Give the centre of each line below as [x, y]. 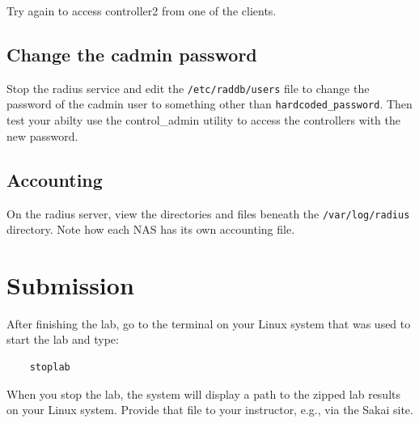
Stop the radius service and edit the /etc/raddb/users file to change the [188, 88]
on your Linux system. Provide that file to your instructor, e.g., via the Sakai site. [210, 410]
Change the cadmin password [132, 54]
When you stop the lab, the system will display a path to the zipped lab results [204, 393]
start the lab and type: [63, 339]
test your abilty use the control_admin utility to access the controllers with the [204, 120]
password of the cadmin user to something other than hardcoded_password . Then [209, 104]
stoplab [50, 368]
